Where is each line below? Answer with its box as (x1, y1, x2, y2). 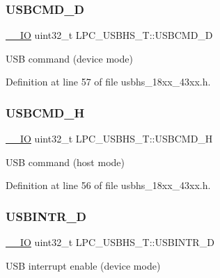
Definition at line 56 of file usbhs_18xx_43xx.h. (6, 178, 211, 193)
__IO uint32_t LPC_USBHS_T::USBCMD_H (6, 131, 213, 146)
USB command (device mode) (6, 51, 133, 65)
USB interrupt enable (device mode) (6, 258, 161, 272)
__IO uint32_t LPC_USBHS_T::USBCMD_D (6, 28, 213, 42)
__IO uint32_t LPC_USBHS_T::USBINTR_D (6, 235, 214, 250)
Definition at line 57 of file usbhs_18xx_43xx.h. (6, 74, 211, 89)
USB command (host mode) (6, 154, 125, 169)
